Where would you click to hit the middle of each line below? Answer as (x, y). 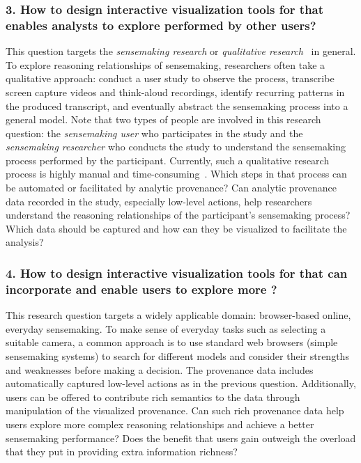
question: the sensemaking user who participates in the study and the (154, 133)
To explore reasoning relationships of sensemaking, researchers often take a (166, 64)
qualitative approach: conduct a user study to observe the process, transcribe (170, 78)
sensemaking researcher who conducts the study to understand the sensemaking (176, 147)
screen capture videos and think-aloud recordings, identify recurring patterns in (175, 92)
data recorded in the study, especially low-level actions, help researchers (159, 201)
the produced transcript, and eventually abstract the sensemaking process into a (177, 105)
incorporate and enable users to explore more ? (141, 289)
